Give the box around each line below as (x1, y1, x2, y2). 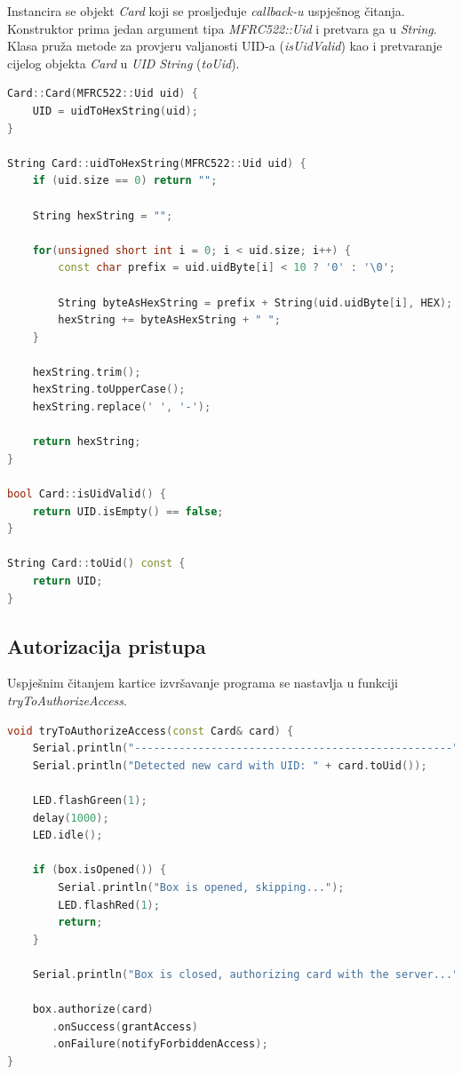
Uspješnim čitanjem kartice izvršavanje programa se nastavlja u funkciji (7, 673, 398, 692)
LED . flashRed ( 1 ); (58, 898, 160, 911)
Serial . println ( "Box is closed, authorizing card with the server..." (32, 967, 459, 981)
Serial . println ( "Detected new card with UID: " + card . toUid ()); (32, 759, 427, 772)
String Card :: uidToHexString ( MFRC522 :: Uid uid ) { (7, 156, 307, 170)
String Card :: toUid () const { (7, 557, 186, 570)
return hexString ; (32, 435, 141, 449)
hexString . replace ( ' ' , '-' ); (32, 401, 211, 414)
